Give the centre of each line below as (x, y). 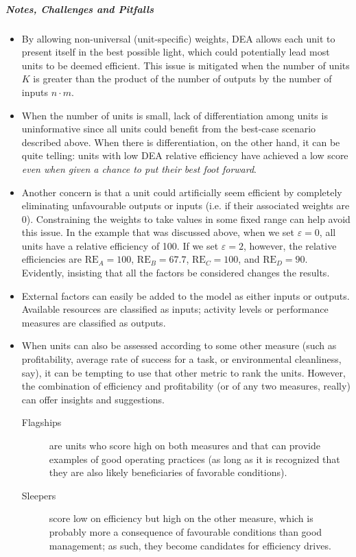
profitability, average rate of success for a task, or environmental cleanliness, (181, 359)
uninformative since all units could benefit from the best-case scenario (169, 129)
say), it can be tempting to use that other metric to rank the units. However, (183, 372)
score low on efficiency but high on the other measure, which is (181, 518)
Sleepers (39, 495)
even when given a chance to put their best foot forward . (139, 168)
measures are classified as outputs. (94, 322)
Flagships (41, 422)
